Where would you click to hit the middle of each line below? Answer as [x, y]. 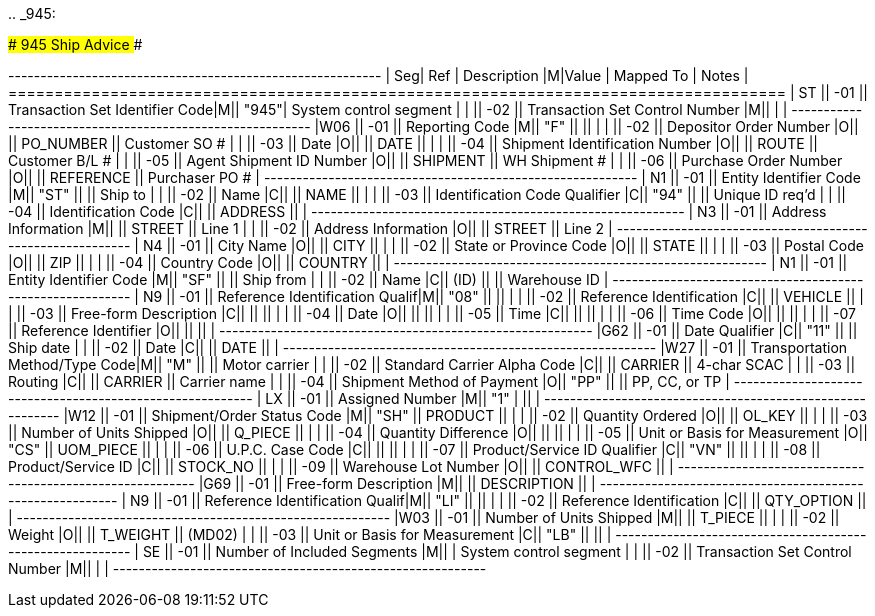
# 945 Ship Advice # [75, 44]
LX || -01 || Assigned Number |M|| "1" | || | [403, 398]
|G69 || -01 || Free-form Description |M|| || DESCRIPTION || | [397, 483]
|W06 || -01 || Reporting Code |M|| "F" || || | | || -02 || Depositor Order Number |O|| [586, 126]
